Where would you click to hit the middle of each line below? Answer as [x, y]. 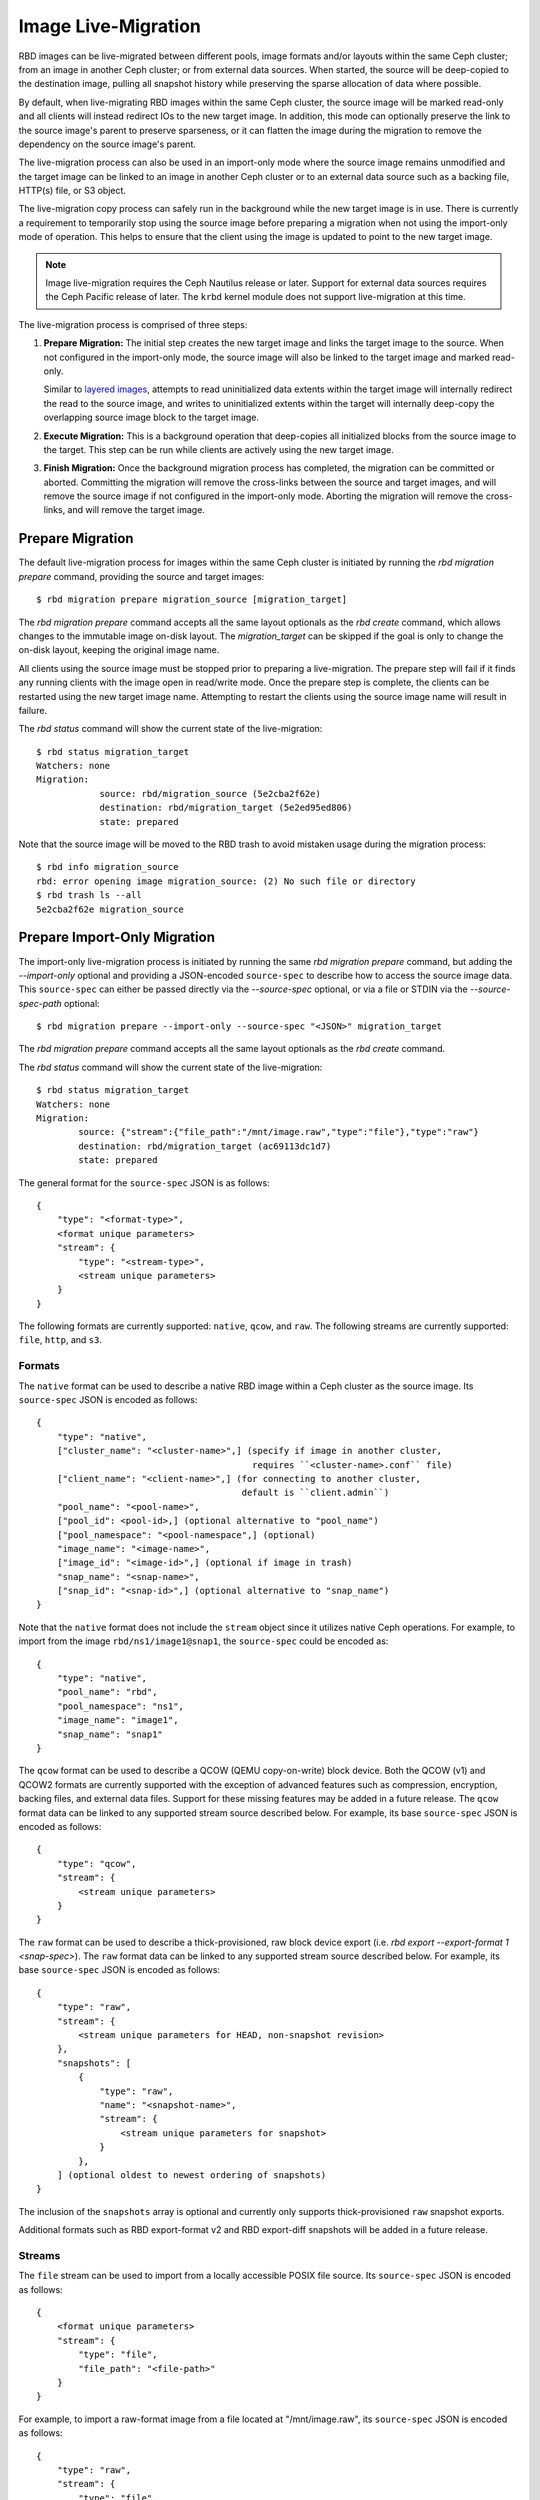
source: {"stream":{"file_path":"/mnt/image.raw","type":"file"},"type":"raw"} [279, 1132]
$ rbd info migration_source [107, 867]
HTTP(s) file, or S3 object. [72, 191]
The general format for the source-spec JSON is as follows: [144, 1182]
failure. [33, 710]
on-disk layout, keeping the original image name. [119, 650]
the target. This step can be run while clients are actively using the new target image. [218, 449]
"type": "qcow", [96, 1863]
